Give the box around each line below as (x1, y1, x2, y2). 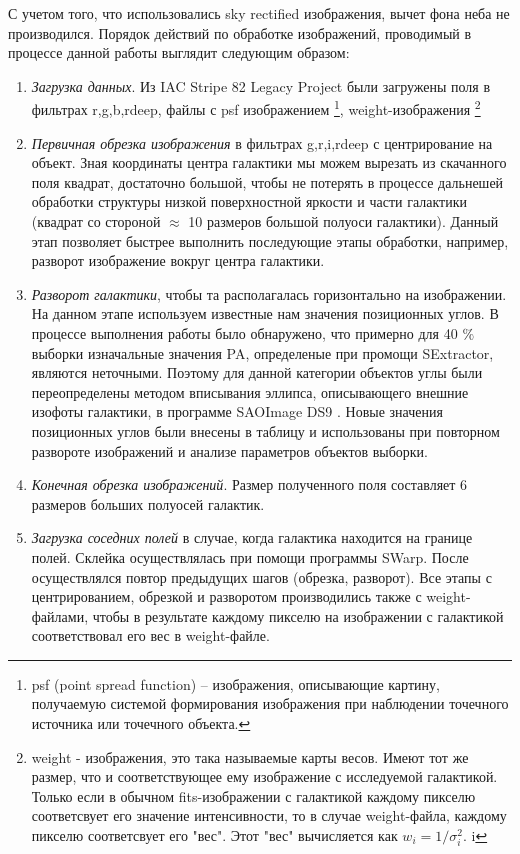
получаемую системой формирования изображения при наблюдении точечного (31, 693, 509, 714)
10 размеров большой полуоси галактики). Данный (188, 211, 499, 231)
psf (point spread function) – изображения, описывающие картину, (31, 673, 440, 694)
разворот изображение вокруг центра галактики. (31, 250, 325, 271)
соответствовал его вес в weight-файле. (31, 625, 270, 646)
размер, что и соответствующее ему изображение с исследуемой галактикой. (31, 766, 498, 787)
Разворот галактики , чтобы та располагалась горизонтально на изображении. (31, 283, 507, 304)
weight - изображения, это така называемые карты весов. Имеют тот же (31, 746, 469, 767)
